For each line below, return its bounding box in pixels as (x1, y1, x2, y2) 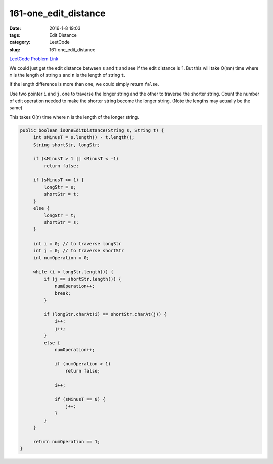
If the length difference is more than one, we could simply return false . (9, 81, 159, 87)
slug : (9, 46, 20, 53)
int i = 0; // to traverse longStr (33, 241, 121, 247)
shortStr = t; (43, 191, 79, 197)
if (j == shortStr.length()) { (43, 276, 121, 282)
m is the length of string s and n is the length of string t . (9, 72, 126, 78)
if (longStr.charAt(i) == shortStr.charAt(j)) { (43, 311, 167, 317)
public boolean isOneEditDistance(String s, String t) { (20, 127, 164, 133)
